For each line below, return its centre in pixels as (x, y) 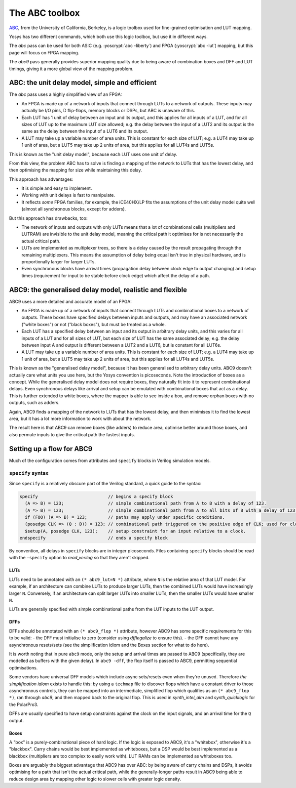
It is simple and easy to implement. (57, 188)
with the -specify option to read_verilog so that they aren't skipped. (79, 558)
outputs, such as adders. (34, 403)
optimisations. (23, 667)
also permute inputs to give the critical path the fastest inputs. (72, 434)
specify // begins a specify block (96, 496)
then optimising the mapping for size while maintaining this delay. (75, 170)
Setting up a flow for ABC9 (51, 449)
